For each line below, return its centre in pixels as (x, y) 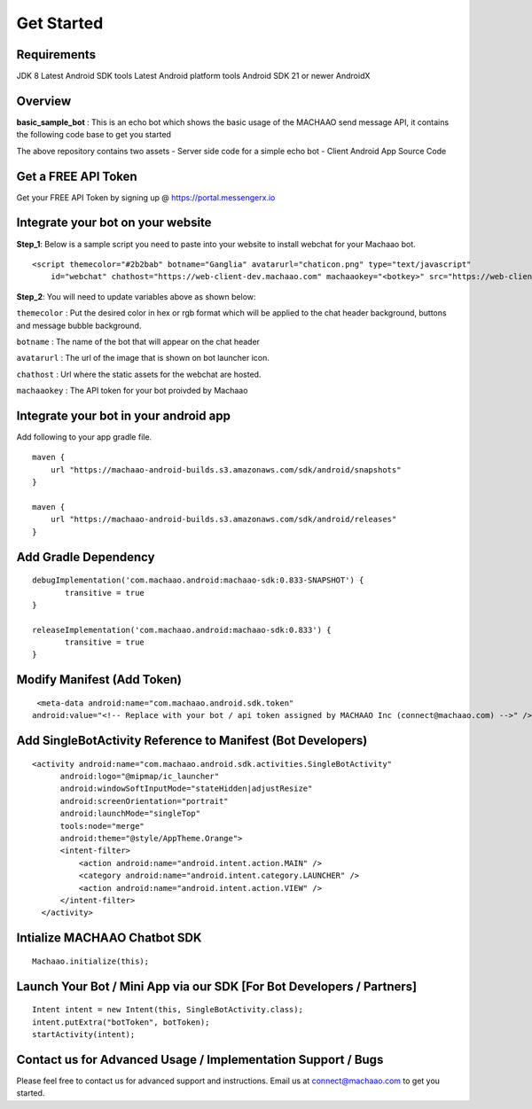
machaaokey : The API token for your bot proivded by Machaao (132, 391)
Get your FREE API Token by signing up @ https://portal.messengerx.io (146, 197)
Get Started (60, 23)
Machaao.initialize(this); (91, 961)
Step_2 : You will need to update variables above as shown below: (136, 296)
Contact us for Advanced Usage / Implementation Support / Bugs (200, 1059)
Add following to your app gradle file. (84, 437)
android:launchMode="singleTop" (130, 814)
